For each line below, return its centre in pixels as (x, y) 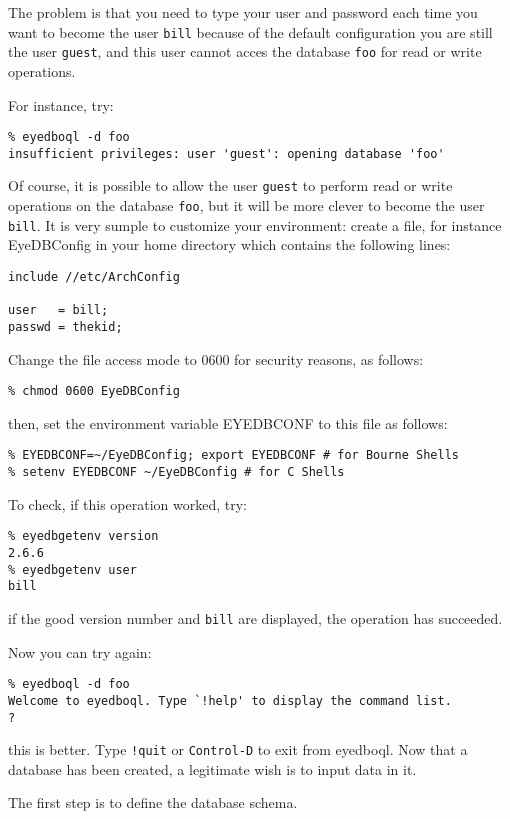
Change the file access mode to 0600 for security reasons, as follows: (216, 358)
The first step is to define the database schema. (153, 802)
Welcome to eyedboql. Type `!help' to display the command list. (230, 700)
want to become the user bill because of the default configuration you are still (250, 31)
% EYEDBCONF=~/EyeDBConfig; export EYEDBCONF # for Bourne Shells (234, 455)
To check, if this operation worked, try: (127, 503)
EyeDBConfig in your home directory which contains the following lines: (229, 244)
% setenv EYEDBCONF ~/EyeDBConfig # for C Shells (176, 472)
